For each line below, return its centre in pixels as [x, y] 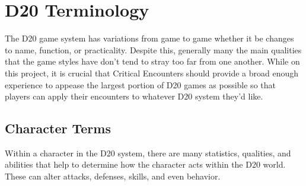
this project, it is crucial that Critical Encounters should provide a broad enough [152, 73]
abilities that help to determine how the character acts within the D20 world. [145, 164]
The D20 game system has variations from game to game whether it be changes [149, 38]
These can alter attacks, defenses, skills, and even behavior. [113, 176]
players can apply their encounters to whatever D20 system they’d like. [134, 96]
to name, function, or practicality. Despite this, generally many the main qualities [153, 49]
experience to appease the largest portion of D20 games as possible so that [140, 84]
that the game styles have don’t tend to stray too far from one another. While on [152, 61]
